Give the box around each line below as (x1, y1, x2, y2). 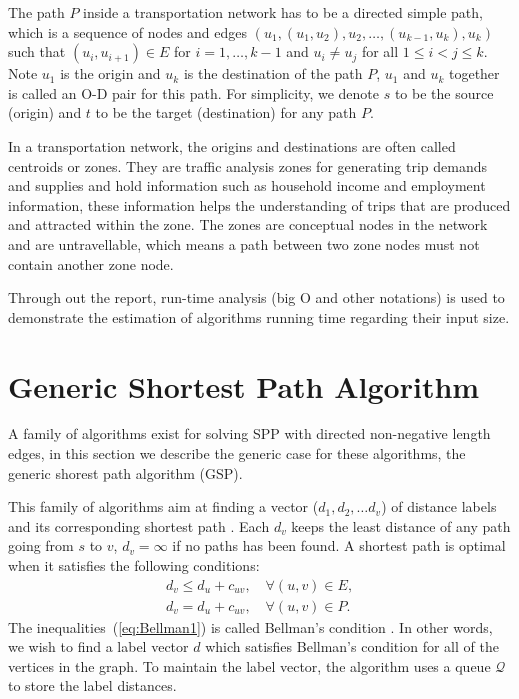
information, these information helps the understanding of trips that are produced (8, 194, 511, 215)
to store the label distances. (8, 675, 177, 696)
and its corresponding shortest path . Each (8, 515, 270, 536)
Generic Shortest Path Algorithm (8, 365, 480, 406)
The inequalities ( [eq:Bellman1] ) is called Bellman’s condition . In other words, (8, 616, 493, 637)
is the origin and (60, 63, 161, 84)
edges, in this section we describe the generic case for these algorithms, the (8, 443, 466, 464)
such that (8, 41, 66, 62)
